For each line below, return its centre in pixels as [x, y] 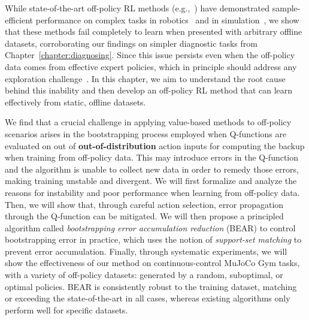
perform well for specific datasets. [66, 310]
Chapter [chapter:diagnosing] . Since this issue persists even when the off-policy [150, 55]
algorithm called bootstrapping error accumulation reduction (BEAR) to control [150, 227]
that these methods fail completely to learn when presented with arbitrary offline [154, 31]
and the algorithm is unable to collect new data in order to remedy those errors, [152, 169]
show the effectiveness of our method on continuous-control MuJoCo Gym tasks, [152, 263]
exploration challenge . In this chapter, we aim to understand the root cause [145, 78]
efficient [19, 19]
